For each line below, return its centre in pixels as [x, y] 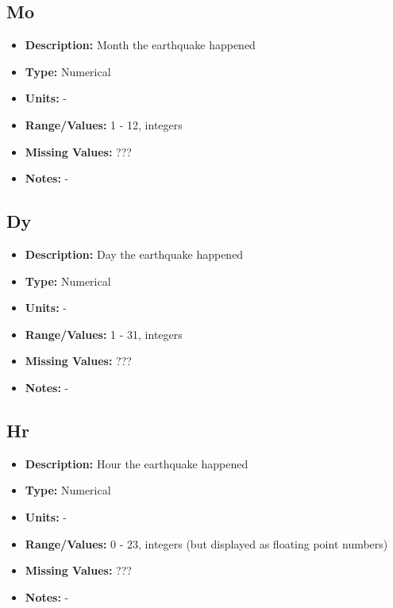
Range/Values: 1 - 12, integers [104, 124]
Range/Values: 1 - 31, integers [104, 334]
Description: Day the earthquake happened [134, 254]
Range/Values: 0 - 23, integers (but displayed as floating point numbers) [206, 543]
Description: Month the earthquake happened [140, 45]
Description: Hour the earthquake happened [137, 463]
